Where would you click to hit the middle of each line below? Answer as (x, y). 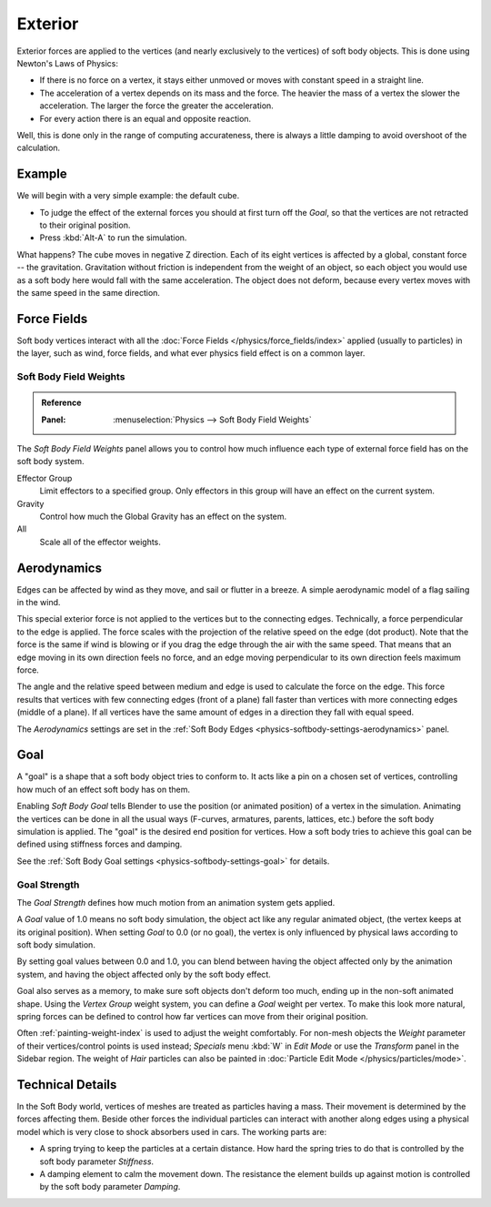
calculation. (39, 148)
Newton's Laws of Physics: (67, 63)
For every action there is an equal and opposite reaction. (145, 118)
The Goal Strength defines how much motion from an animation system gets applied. (176, 902)
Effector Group (45, 478)
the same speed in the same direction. (89, 292)
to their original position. (85, 225)
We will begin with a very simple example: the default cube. (128, 196)
